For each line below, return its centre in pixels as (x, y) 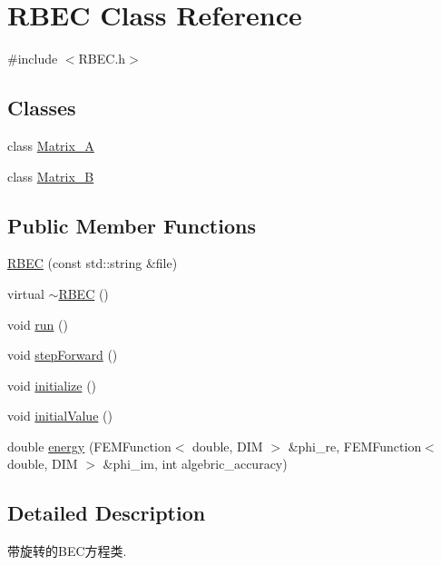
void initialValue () (60, 416)
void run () (38, 324)
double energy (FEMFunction (89, 446)
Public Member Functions (132, 225)
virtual (26, 293)
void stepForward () (63, 355)
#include (33, 59)
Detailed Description (107, 513)
